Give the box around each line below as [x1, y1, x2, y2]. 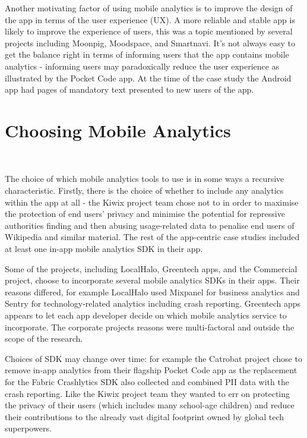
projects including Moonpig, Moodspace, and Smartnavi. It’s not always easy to [5, 36, 295, 49]
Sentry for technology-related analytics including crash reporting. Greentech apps [5, 297, 301, 310]
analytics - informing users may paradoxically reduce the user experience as [5, 59, 280, 72]
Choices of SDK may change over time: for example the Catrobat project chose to [5, 352, 302, 364]
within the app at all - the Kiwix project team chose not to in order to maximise [5, 196, 299, 208]
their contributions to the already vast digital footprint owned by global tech [5, 410, 284, 423]
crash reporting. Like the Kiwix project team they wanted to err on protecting [5, 387, 290, 399]
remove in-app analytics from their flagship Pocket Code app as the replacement [5, 364, 297, 376]
